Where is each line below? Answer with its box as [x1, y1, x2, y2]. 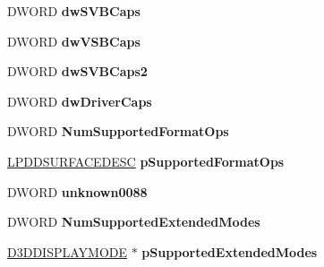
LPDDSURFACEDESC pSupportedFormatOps [7, 151, 285, 170]
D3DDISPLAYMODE [7, 242, 128, 261]
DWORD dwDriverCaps [7, 91, 152, 110]
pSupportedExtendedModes [141, 242, 318, 261]
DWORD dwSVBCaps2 [7, 62, 148, 81]
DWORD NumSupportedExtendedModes [7, 212, 260, 231]
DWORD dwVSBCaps [7, 31, 141, 50]
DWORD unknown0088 [7, 182, 148, 201]
